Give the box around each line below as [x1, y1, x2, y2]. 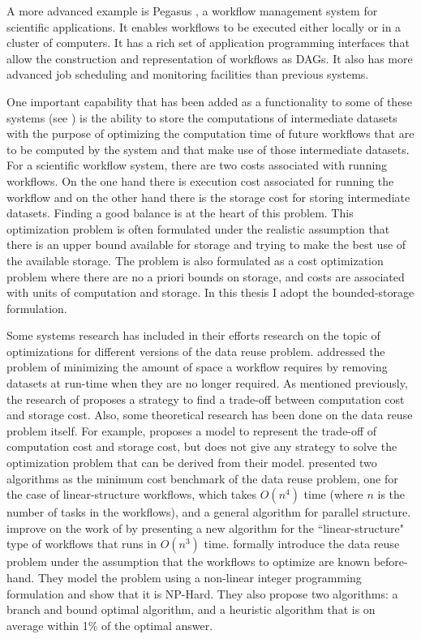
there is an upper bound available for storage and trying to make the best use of [6, 236, 406, 253]
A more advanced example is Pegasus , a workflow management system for [6, 2, 378, 19]
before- [373, 553, 408, 570]
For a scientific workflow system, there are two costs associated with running [6, 157, 388, 174]
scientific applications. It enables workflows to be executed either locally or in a [6, 18, 402, 35]
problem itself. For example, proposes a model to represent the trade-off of [6, 422, 377, 439]
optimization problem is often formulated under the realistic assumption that [6, 220, 390, 237]
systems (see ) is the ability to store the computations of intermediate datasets [6, 109, 397, 126]
